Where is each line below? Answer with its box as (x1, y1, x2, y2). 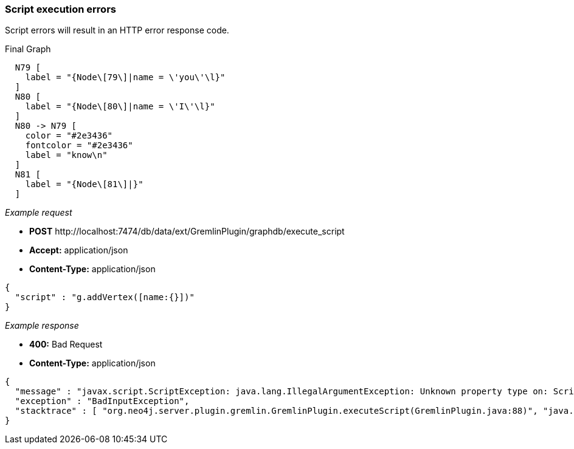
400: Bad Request (29, 339, 103, 350)
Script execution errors (5, 3, 116, 15)
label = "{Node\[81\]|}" (25, 179, 143, 190)
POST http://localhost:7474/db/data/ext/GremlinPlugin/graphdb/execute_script (29, 226, 345, 237)
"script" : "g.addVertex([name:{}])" (15, 292, 195, 303)
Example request (5, 207, 72, 218)
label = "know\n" (25, 150, 108, 160)
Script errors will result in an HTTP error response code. (5, 25, 229, 36)
